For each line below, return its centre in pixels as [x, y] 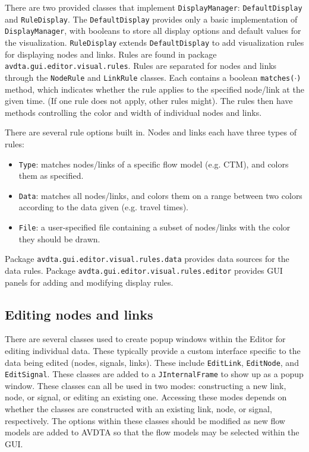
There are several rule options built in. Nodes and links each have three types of [151, 132]
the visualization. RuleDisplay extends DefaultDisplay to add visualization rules [154, 42]
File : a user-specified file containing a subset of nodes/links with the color [154, 227]
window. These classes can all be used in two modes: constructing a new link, [146, 385]
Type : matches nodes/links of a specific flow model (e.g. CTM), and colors [154, 164]
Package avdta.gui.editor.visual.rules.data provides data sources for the [147, 259]
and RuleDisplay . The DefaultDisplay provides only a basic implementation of [151, 19]
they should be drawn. [59, 238]
